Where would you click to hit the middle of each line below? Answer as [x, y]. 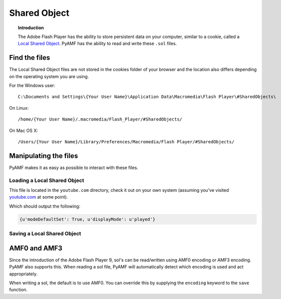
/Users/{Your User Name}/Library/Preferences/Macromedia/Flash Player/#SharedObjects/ [126, 142]
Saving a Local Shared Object [45, 234]
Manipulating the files [44, 156]
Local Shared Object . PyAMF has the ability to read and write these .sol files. [97, 43]
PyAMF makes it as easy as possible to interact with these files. [74, 168]
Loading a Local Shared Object [47, 180]
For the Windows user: [32, 85]
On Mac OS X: [23, 130]
